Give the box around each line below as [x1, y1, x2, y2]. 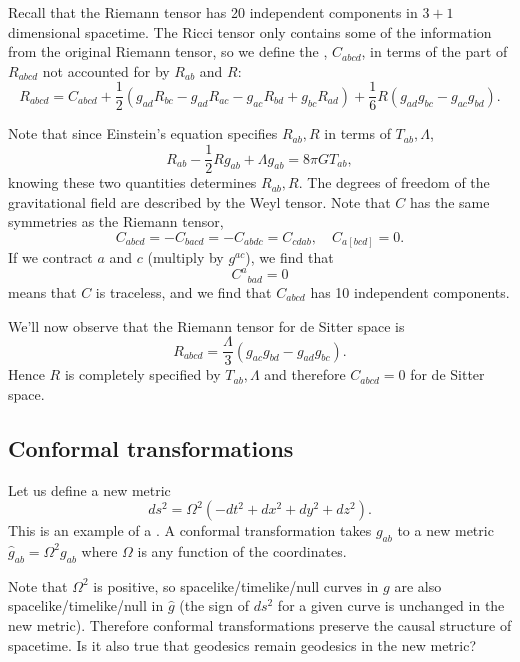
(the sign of [179, 595, 249, 616]
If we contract [8, 247, 93, 268]
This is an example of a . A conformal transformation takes [8, 520, 372, 541]
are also [394, 575, 442, 596]
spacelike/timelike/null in [8, 595, 164, 616]
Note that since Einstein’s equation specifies [8, 123, 278, 144]
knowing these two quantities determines [8, 172, 257, 193]
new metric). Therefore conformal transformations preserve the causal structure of [8, 614, 512, 635]
